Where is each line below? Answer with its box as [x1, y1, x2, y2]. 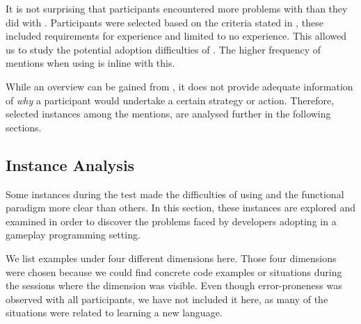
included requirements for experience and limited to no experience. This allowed [6, 29, 346, 43]
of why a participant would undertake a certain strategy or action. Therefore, [6, 92, 335, 107]
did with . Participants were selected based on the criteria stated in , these [6, 15, 323, 29]
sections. [6, 120, 42, 134]
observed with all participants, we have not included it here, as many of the [6, 291, 328, 306]
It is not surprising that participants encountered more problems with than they [6, 1, 348, 15]
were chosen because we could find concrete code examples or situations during [6, 264, 342, 279]
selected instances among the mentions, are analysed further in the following [6, 106, 331, 121]
